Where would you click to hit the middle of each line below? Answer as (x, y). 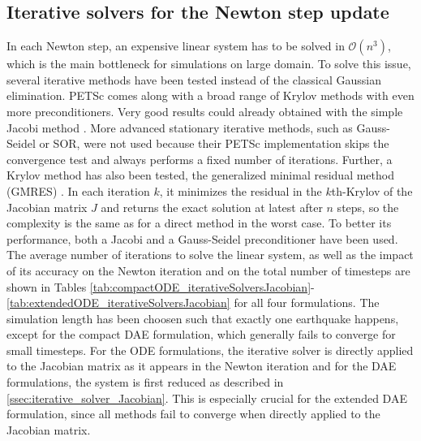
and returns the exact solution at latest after (212, 207)
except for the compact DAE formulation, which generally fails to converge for (201, 334)
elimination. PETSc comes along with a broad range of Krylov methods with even (210, 95)
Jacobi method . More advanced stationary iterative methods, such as (180, 127)
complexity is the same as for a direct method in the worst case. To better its (199, 223)
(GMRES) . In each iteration (78, 190)
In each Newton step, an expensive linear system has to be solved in (176, 46)
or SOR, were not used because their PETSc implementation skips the (214, 143)
